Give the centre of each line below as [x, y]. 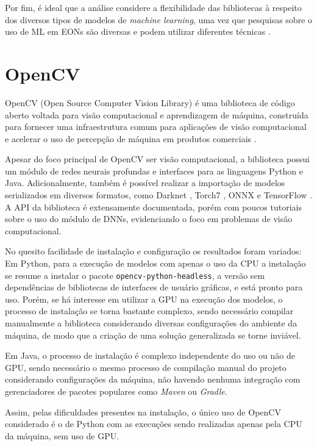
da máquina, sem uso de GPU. [62, 435]
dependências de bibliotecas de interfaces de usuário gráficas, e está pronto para [154, 287]
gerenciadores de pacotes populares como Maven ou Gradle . [116, 391]
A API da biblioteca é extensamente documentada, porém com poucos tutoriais [153, 207]
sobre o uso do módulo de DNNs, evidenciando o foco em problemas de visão [149, 219]
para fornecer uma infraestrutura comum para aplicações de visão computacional [156, 127]
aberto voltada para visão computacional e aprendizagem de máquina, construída [157, 114]
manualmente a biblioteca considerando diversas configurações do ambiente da [151, 323]
